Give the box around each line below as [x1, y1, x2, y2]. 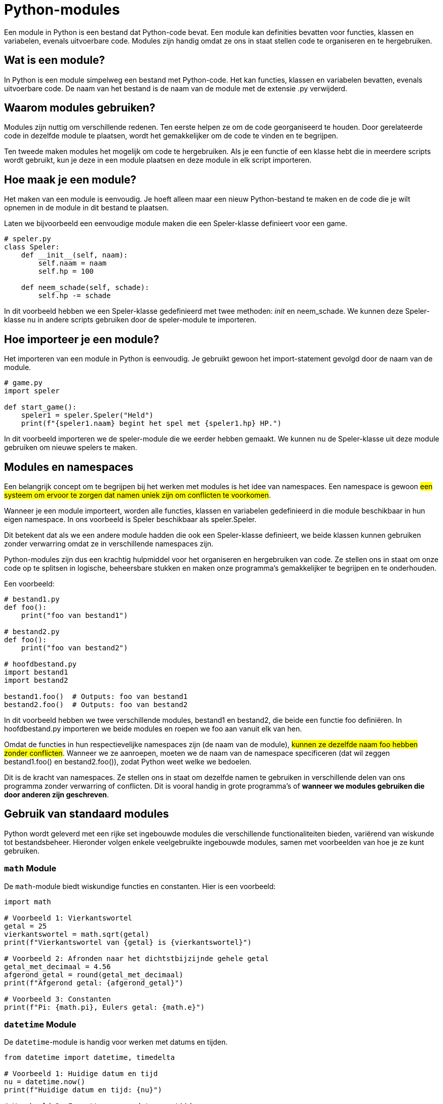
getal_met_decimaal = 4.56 [4, 962, 111, 971]
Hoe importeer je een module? [4, 333, 159, 346]
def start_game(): [4, 403, 77, 412]
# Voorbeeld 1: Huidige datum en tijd [4, 1070, 158, 1078]
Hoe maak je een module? [4, 173, 137, 186]
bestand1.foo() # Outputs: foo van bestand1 [4, 692, 188, 701]
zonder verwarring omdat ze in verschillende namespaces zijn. [4, 539, 214, 548]
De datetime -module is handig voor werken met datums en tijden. [4, 1038, 228, 1047]
